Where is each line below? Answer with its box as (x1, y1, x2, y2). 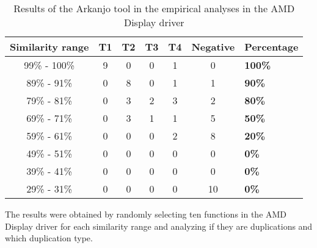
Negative (191, 40, 235, 54)
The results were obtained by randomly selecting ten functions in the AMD (5, 208, 287, 220)
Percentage (244, 40, 299, 54)
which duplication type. (5, 232, 93, 244)
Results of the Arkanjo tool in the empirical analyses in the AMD (13, 1, 295, 15)
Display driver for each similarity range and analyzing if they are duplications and (5, 219, 313, 232)
